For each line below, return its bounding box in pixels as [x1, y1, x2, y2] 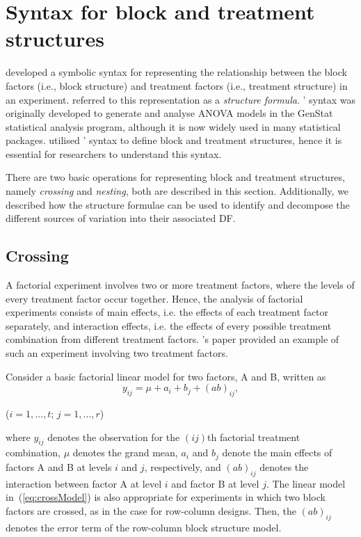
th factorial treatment [207, 429, 300, 444]
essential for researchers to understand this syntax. [6, 146, 222, 161]
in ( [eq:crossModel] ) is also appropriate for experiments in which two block [6, 490, 326, 504]
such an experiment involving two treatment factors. [6, 346, 228, 360]
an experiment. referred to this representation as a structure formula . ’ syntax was [6, 92, 356, 106]
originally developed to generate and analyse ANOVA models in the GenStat [6, 106, 333, 120]
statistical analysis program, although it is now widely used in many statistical [6, 119, 341, 134]
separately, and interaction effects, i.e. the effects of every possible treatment [6, 318, 332, 332]
